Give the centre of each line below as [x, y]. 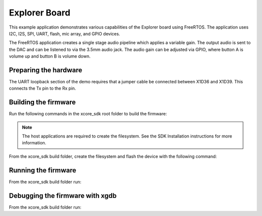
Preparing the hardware [46, 70]
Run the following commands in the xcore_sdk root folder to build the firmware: [88, 114]
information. [34, 143]
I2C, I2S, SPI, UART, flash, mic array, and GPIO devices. [65, 33]
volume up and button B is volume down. [50, 56]
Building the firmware [42, 102]
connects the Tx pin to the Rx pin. [42, 88]
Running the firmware [42, 170]
